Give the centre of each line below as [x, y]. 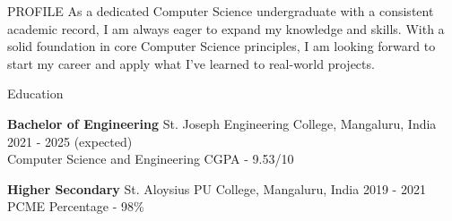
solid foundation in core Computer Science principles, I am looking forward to [222, 46]
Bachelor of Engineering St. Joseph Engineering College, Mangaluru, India [222, 123]
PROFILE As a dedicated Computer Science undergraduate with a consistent [221, 11]
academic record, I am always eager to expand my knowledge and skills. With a [226, 28]
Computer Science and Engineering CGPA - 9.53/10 [151, 159]
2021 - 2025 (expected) [70, 141]
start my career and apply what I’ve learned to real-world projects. [191, 63]
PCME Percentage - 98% [76, 206]
